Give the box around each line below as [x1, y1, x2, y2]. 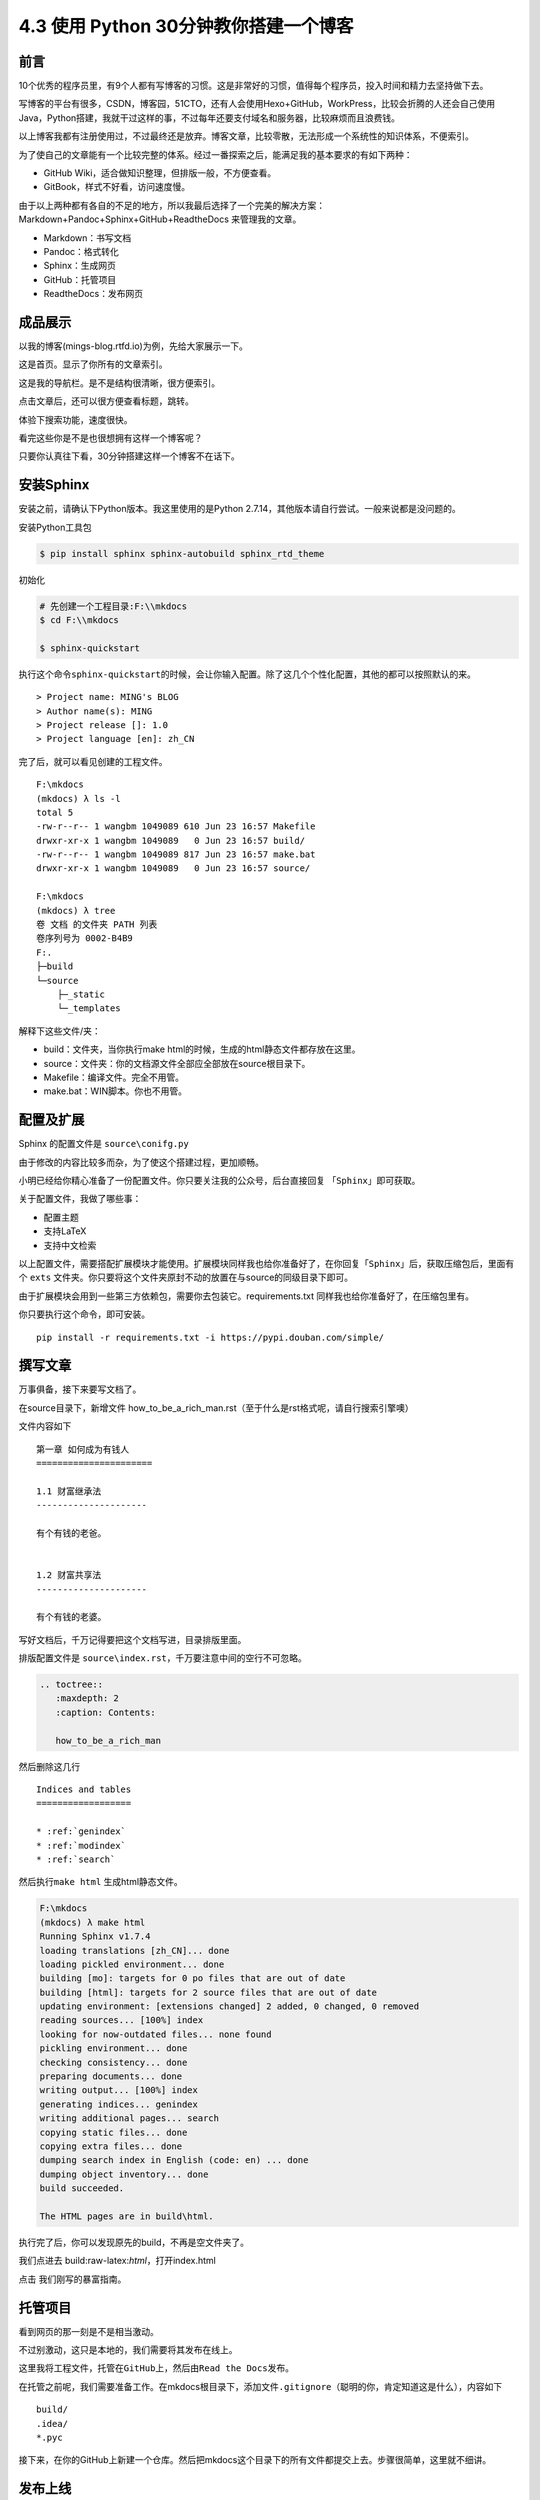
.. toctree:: [39, 1679, 104, 1690]
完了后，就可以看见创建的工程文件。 [18, 755, 168, 767]
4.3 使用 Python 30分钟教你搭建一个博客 [18, 15, 354, 37]
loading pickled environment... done [39, 1958, 225, 1970]
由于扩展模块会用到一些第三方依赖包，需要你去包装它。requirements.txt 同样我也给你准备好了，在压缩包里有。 [18, 1290, 475, 1302]
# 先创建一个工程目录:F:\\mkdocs [39, 600, 188, 612]
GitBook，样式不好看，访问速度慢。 [43, 181, 191, 193]
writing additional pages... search [39, 2113, 220, 2124]
